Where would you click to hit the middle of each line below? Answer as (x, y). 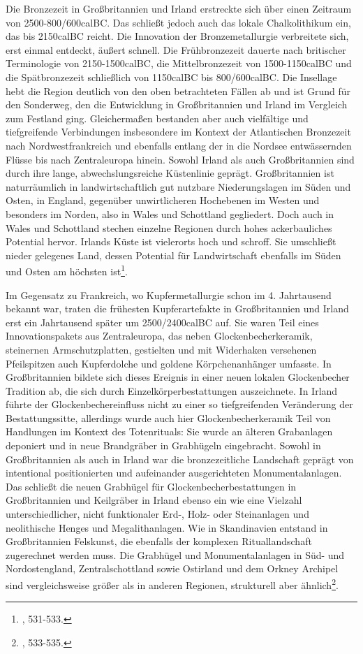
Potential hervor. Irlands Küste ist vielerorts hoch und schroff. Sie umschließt (171, 241)
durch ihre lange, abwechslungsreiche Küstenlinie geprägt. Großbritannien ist (170, 173)
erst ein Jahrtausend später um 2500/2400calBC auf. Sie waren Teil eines (162, 322)
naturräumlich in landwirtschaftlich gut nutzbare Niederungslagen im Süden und (178, 186)
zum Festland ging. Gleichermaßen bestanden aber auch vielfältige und (157, 118)
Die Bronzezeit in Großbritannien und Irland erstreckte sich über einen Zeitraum (179, 8)
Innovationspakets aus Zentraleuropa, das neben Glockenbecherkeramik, (159, 336)
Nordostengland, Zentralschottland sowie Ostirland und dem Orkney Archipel (172, 568)
